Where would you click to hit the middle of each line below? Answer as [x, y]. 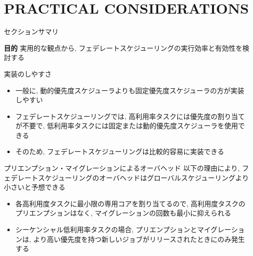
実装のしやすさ [28, 73]
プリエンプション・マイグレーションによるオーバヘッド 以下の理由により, [122, 168]
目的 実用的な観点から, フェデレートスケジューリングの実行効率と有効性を [123, 48]
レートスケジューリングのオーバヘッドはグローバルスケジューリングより [133, 177]
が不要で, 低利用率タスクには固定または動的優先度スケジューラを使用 [127, 126]
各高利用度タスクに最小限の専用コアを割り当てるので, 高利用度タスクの [130, 203]
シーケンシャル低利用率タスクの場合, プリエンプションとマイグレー [123, 229]
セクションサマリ [31, 31]
